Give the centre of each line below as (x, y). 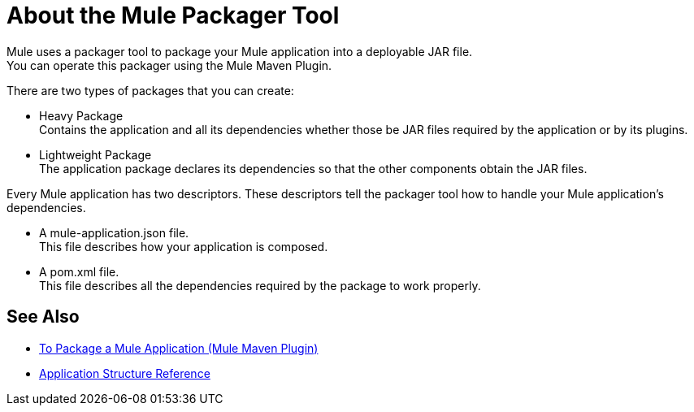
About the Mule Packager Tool (173, 15)
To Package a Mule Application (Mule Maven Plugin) (179, 348)
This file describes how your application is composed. (184, 246)
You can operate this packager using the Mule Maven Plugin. (169, 65)
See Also (43, 317)
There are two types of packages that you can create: (150, 90)
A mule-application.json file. (114, 232)
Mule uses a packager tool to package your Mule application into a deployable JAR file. (240, 51)
